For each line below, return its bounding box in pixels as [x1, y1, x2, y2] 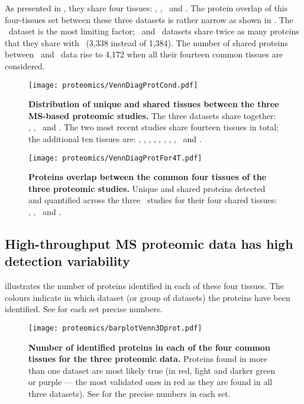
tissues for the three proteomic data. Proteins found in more [28, 352, 267, 365]
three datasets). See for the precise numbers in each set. [28, 387, 231, 400]
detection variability [5, 252, 130, 270]
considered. [5, 59, 45, 72]
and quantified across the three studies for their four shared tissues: [28, 194, 277, 206]
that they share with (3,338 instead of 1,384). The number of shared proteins [5, 36, 288, 49]
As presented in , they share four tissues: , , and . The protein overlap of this [5, 2, 288, 14]
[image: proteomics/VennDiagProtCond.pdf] [28, 81, 198, 89]
